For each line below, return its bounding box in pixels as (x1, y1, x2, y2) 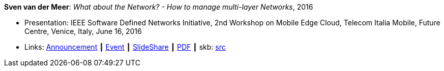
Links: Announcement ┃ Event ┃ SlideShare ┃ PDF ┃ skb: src (24, 43, 226, 51)
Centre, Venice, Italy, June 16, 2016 (24, 27, 142, 35)
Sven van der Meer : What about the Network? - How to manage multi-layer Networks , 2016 (4, 3, 313, 11)
